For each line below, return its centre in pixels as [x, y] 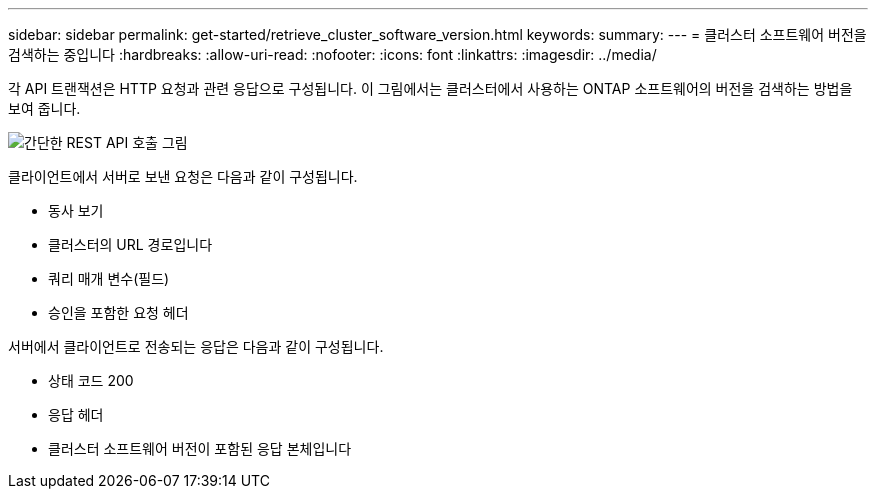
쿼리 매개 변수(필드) [109, 278]
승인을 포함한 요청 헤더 [118, 312]
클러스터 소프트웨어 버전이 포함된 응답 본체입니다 [200, 448]
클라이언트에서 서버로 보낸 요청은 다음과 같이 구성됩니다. [183, 176]
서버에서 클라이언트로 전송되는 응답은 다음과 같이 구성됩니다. [196, 346]
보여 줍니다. [44, 108]
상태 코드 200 [91, 380]
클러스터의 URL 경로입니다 [130, 244]
